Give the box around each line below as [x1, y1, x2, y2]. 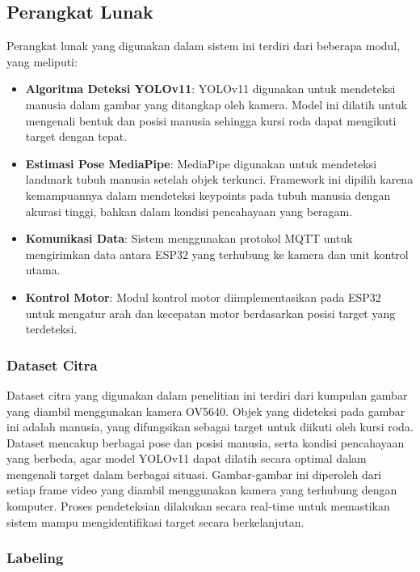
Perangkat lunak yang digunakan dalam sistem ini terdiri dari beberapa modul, [6, 37, 401, 54]
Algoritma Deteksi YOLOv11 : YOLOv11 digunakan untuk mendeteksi [25, 80, 396, 97]
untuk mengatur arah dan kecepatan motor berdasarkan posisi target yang [25, 304, 396, 321]
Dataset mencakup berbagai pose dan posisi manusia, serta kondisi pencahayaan [6, 434, 405, 451]
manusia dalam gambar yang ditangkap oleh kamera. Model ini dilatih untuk [25, 95, 408, 112]
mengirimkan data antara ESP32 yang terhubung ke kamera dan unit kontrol [25, 245, 409, 262]
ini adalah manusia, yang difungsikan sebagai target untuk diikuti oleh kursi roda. [6, 418, 414, 435]
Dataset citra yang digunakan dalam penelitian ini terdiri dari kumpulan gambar [6, 386, 408, 403]
